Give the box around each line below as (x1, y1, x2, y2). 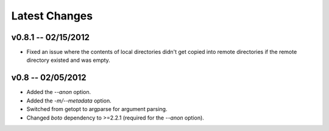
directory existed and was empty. (26, 56, 111, 64)
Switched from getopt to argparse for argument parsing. (26, 106, 168, 113)
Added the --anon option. (26, 89, 91, 96)
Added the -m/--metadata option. (26, 97, 112, 104)
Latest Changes (11, 9, 93, 22)
